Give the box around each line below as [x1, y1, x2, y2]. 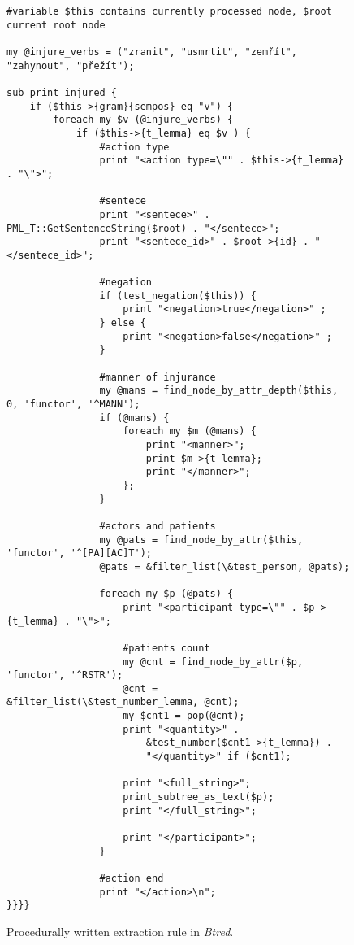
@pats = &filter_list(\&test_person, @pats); [99, 560, 350, 573]
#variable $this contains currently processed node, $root [6, 6, 332, 17]
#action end [99, 873, 164, 884]
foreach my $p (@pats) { [99, 588, 234, 600]
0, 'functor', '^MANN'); [6, 398, 140, 411]
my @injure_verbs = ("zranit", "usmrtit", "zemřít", [6, 46, 297, 58]
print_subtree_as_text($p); [123, 791, 274, 803]
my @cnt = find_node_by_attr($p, [123, 655, 304, 668]
